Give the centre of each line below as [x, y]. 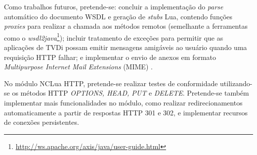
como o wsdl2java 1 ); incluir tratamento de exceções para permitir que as [114, 37]
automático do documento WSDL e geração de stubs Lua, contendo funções [118, 16]
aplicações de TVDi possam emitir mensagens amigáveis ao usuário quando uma [126, 47]
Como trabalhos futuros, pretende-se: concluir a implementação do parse [114, 6]
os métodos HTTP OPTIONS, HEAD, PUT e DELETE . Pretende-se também [130, 93]
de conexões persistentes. [42, 122]
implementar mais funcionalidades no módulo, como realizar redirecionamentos [123, 103]
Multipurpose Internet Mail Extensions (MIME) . [78, 67]
